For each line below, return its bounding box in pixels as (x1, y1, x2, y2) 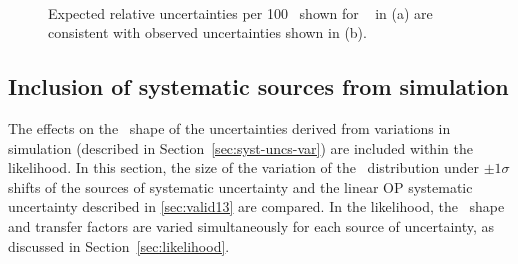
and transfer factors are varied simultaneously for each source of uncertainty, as (8, 215, 495, 236)
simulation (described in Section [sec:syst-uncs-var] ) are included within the (8, 137, 473, 158)
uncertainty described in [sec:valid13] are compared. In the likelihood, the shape (8, 196, 505, 217)
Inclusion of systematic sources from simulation (8, 71, 509, 102)
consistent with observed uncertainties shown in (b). (48, 22, 367, 43)
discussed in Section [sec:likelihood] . (8, 235, 230, 256)
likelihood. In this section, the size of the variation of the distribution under (8, 157, 480, 178)
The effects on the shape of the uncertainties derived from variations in (8, 117, 451, 138)
